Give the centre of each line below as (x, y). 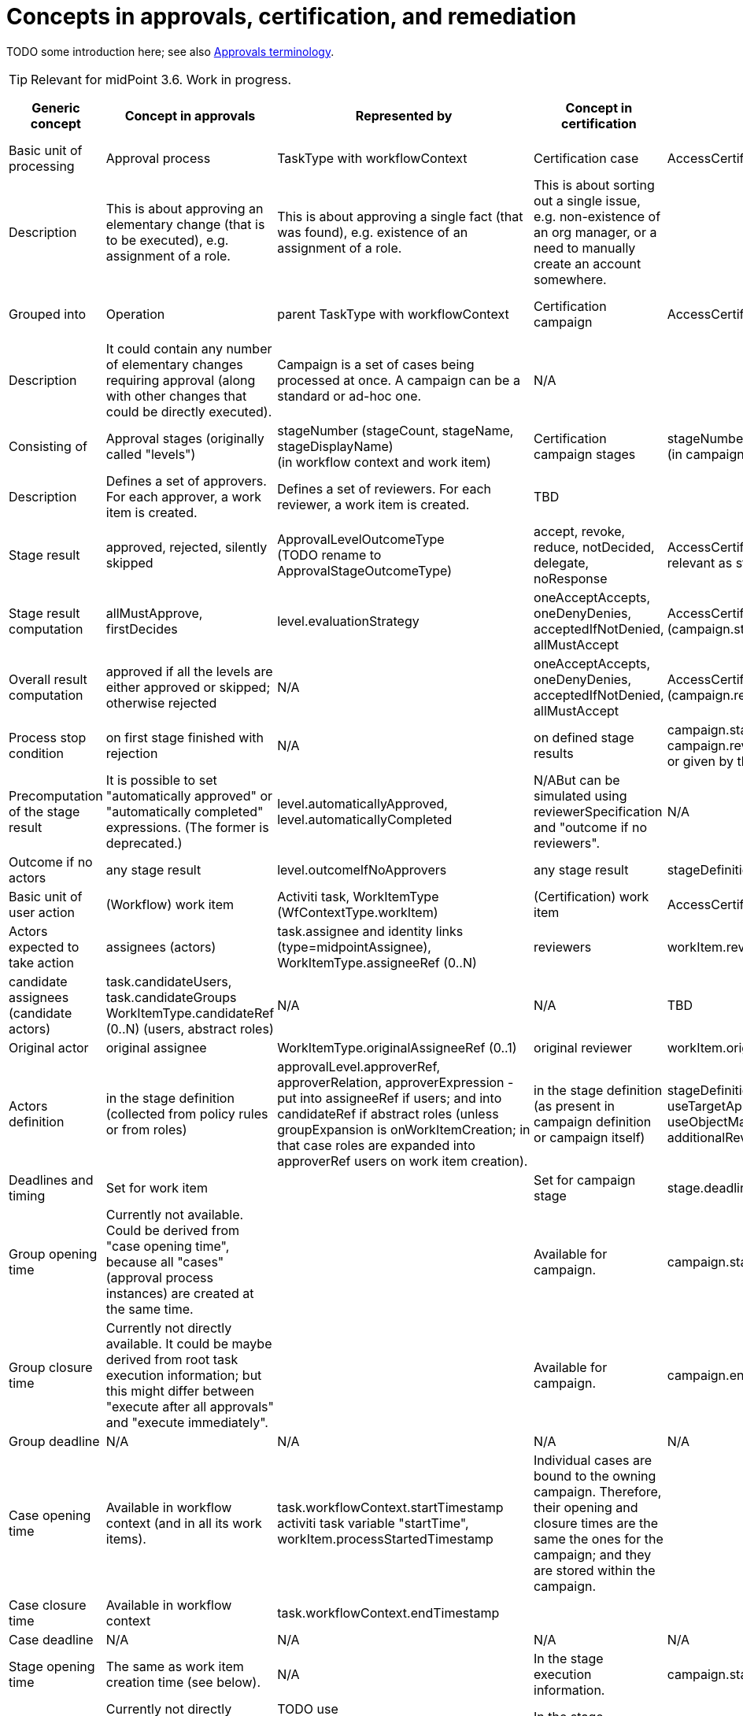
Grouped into (48, 314)
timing (27, 1195)
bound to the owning (595, 1476)
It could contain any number (189, 348)
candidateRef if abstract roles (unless (388, 1113)
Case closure (48, 1605)
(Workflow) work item (170, 904)
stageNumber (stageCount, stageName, (396, 430)
